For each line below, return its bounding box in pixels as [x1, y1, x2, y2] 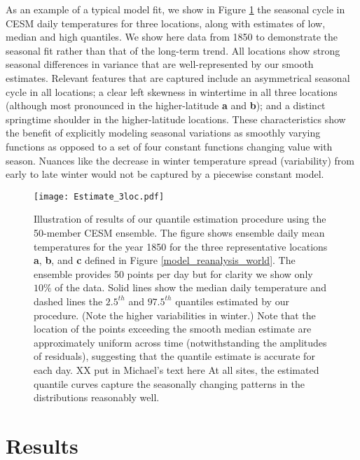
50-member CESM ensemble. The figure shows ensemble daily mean [34, 225, 325, 239]
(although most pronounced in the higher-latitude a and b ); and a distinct [6, 98, 326, 113]
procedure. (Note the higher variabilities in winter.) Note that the [34, 307, 316, 322]
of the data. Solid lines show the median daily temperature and [55, 280, 326, 295]
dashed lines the [34, 293, 103, 308]
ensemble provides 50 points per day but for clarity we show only [34, 266, 313, 281]
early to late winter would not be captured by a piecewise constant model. [6, 167, 324, 181]
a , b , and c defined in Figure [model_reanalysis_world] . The [34, 253, 296, 267]
